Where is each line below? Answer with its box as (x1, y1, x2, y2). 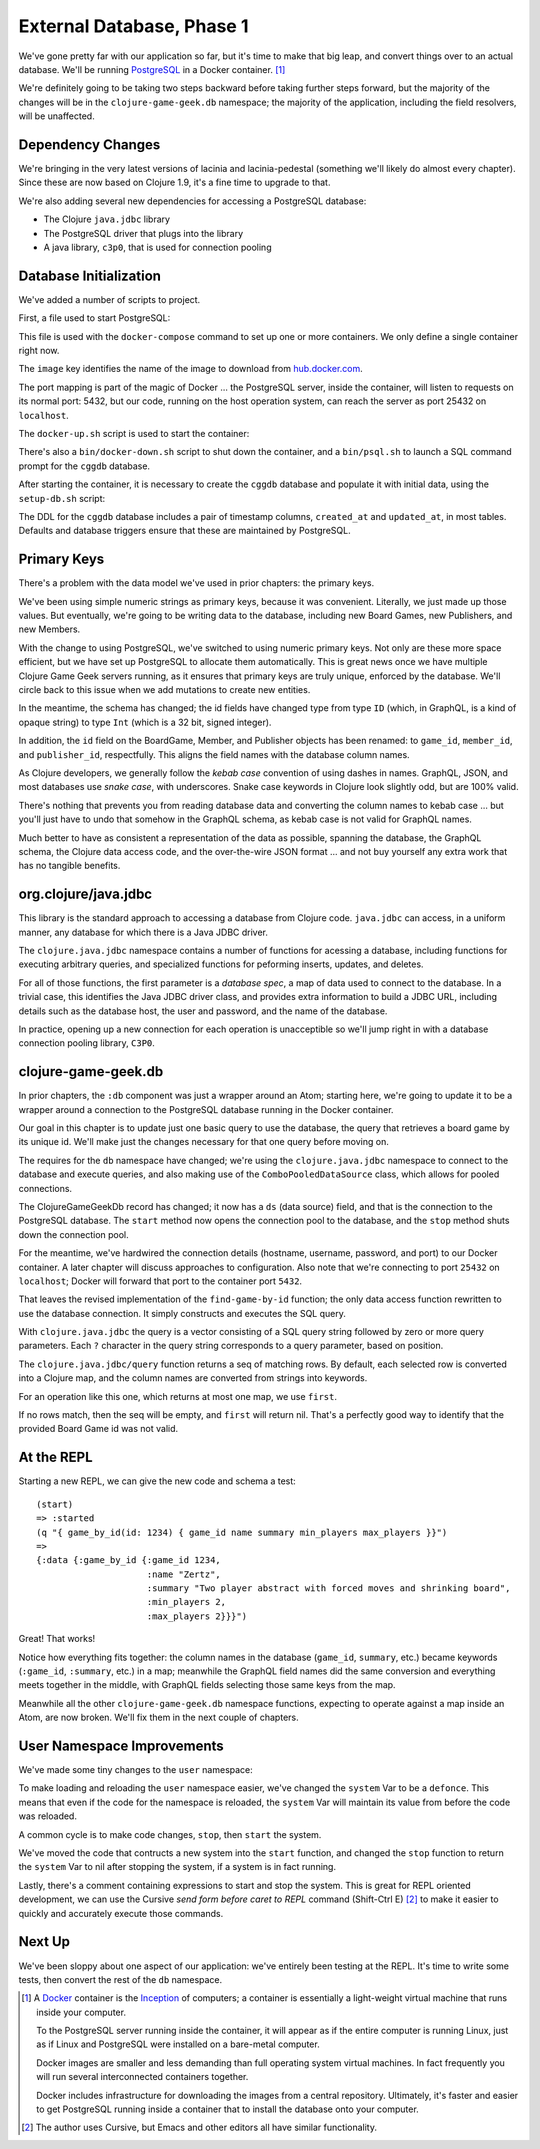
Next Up (18, 1933, 70, 1950)
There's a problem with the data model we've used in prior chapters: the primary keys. (18, 577, 375, 589)
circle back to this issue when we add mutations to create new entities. (18, 683, 311, 695)
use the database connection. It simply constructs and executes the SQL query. (18, 1307, 347, 1319)
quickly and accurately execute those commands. (18, 1907, 224, 1919)
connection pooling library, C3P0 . (18, 1037, 155, 1049)
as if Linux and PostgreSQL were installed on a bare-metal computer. (36, 2038, 320, 2050)
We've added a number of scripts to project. (18, 293, 201, 305)
